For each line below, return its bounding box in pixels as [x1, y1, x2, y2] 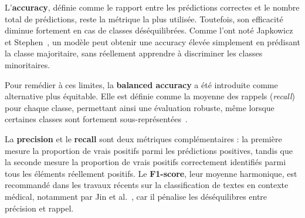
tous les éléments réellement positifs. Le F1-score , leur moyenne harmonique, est [5, 167, 297, 179]
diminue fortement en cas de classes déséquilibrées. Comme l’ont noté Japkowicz [5, 24, 293, 36]
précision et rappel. [5, 202, 74, 214]
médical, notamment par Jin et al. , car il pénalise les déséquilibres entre [5, 190, 267, 202]
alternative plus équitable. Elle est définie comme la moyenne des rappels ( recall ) [5, 90, 295, 102]
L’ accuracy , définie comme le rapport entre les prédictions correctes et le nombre [5, 1, 300, 13]
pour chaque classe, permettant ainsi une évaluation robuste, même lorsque [5, 101, 274, 113]
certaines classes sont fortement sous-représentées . [5, 113, 188, 125]
